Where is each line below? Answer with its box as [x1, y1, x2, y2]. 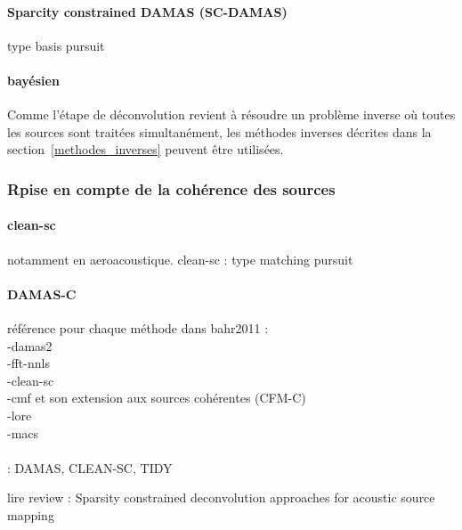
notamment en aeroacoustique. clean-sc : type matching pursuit [7, 249, 353, 268]
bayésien [7, 70, 60, 89]
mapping [7, 505, 54, 524]
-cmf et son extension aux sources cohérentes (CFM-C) [7, 388, 306, 407]
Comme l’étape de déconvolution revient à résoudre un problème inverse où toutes [7, 105, 456, 124]
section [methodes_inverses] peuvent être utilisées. [7, 140, 284, 159]
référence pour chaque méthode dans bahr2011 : [7, 319, 269, 337]
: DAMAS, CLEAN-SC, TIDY [7, 458, 173, 477]
